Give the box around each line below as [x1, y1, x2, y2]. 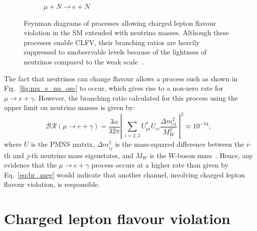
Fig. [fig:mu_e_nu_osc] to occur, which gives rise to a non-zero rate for [4, 83, 223, 93]
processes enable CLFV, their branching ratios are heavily [24, 37, 200, 47]
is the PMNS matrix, [31, 139, 95, 149]
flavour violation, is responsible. [4, 179, 100, 189]
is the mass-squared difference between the [115, 139, 244, 149]
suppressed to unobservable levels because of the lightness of [24, 47, 206, 57]
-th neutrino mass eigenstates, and [29, 150, 134, 160]
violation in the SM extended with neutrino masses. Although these [24, 27, 229, 38]
